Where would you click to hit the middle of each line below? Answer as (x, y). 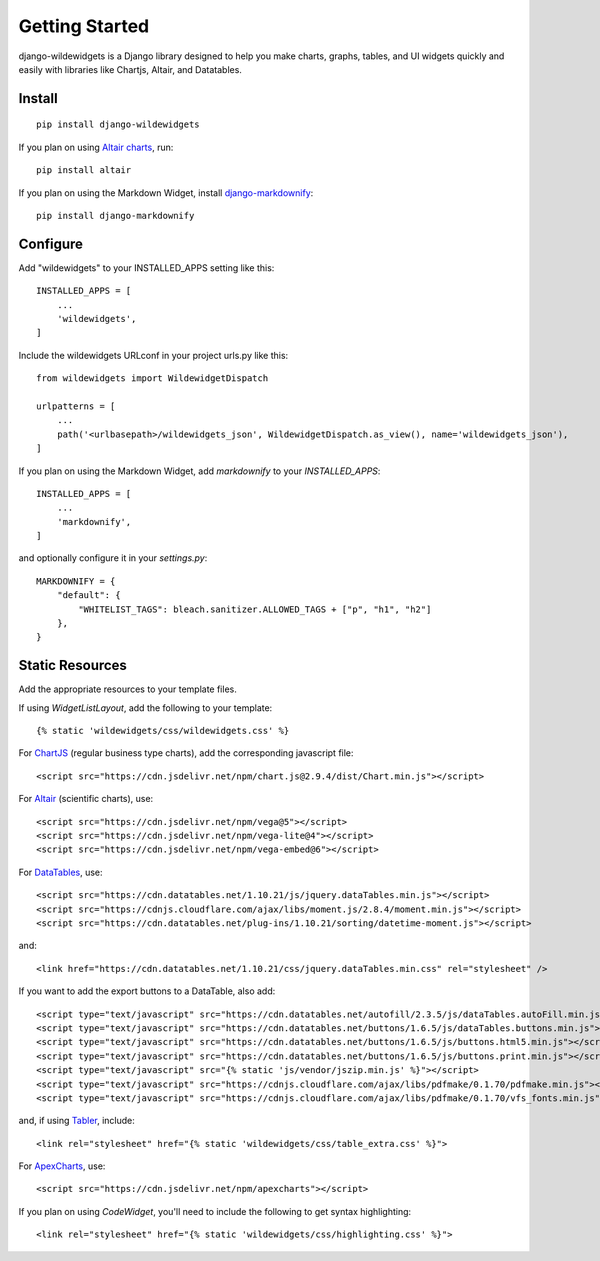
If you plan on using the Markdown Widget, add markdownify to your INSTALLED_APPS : (199, 471)
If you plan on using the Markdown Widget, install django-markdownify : (166, 192)
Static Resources (72, 665)
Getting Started (84, 26)
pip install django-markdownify (115, 215)
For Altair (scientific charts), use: (86, 799)
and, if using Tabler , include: (76, 1121)
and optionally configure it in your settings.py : (113, 558)
